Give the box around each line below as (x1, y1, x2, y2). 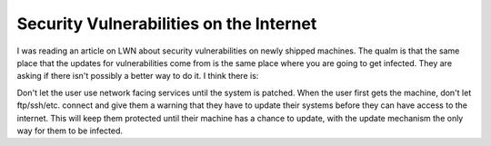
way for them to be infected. (16, 125, 123, 136)
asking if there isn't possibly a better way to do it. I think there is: (16, 71, 259, 82)
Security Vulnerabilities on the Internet (16, 14, 317, 34)
